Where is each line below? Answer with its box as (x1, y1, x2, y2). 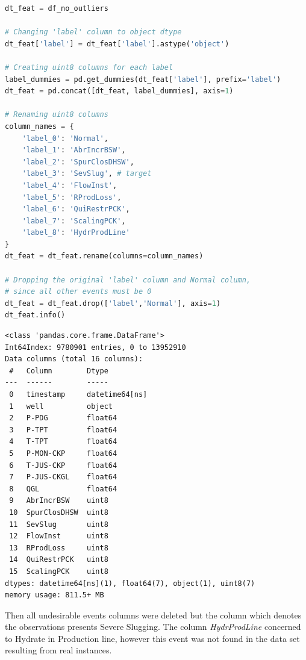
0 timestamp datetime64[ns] (9, 390, 148, 399)
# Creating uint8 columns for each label (5, 63, 173, 72)
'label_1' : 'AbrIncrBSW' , (22, 146, 126, 155)
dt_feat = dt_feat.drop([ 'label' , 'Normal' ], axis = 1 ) (5, 299, 221, 308)
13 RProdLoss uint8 (9, 543, 108, 552)
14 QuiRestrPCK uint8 (9, 555, 108, 564)
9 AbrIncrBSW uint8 (9, 496, 108, 505)
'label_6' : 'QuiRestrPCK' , (22, 205, 130, 214)
